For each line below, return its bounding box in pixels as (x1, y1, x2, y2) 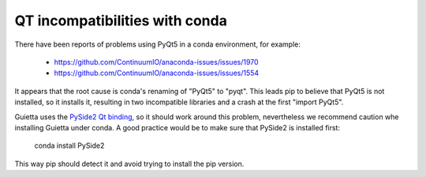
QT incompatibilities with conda (14, 12, 228, 29)
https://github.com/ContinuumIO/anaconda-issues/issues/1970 (54, 57, 260, 66)
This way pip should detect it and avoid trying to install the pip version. (14, 159, 245, 168)
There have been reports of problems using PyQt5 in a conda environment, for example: (14, 40, 301, 49)
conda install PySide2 (34, 141, 105, 150)
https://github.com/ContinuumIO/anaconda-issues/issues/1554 (54, 68, 260, 78)
